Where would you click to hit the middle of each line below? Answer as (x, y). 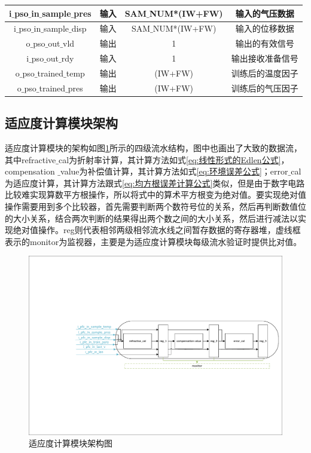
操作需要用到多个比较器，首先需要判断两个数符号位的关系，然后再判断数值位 (155, 206)
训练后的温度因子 (265, 73)
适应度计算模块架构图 (71, 443)
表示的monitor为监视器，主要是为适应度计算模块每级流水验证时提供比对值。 (153, 241)
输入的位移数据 (265, 28)
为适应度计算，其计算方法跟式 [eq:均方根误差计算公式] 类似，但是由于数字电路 (155, 183)
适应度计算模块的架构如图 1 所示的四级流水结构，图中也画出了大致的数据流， (153, 148)
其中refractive (31, 159)
